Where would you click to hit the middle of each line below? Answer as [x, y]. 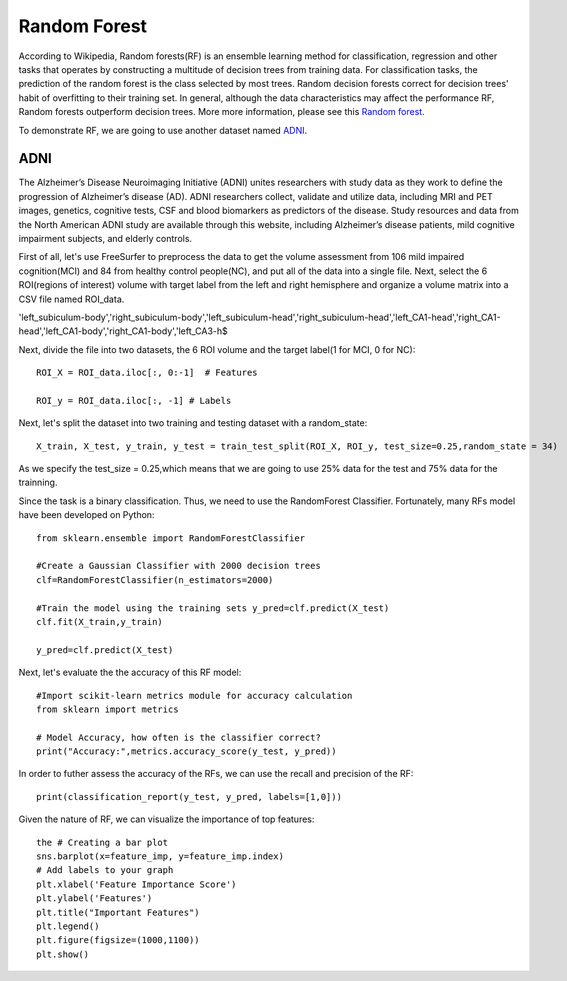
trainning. [38, 482]
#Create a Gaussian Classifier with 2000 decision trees [179, 566]
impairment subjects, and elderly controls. [105, 238]
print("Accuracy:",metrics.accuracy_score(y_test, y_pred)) [186, 751]
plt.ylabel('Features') [94, 898]
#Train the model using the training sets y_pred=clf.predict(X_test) [213, 608]
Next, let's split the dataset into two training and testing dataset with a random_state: [193, 423]
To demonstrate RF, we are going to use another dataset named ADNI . [163, 130]
